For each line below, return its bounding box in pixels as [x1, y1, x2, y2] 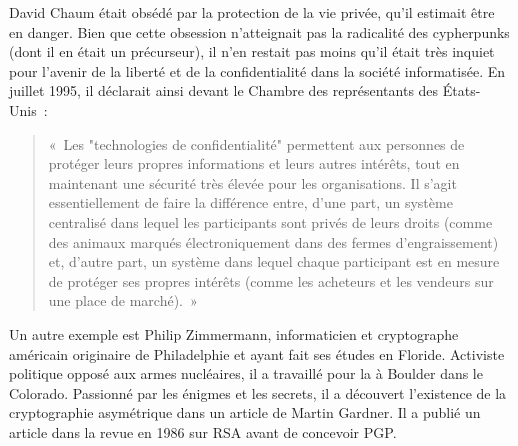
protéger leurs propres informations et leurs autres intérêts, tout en [48, 153, 460, 174]
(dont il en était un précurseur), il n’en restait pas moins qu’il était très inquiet [9, 41, 495, 62]
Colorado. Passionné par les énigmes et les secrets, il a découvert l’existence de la [9, 382, 507, 403]
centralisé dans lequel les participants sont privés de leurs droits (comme [48, 211, 493, 232]
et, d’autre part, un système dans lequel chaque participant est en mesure [48, 251, 500, 272]
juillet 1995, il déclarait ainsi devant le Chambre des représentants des [9, 80, 439, 101]
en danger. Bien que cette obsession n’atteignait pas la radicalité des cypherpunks [9, 21, 510, 42]
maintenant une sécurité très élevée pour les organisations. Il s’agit [48, 172, 457, 193]
